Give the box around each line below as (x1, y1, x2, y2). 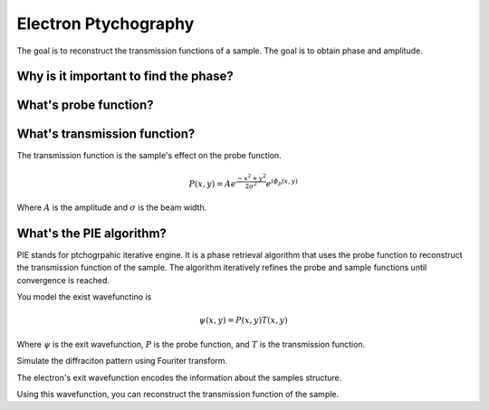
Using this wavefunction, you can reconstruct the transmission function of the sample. (16, 388, 340, 399)
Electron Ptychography (16, 14, 195, 33)
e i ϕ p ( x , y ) (265, 177, 299, 189)
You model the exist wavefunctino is (16, 291, 152, 302)
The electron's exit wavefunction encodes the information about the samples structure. (16, 372, 342, 383)
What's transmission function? (16, 127, 196, 142)
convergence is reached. (16, 274, 110, 285)
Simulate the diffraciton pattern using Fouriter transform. (16, 356, 228, 367)
